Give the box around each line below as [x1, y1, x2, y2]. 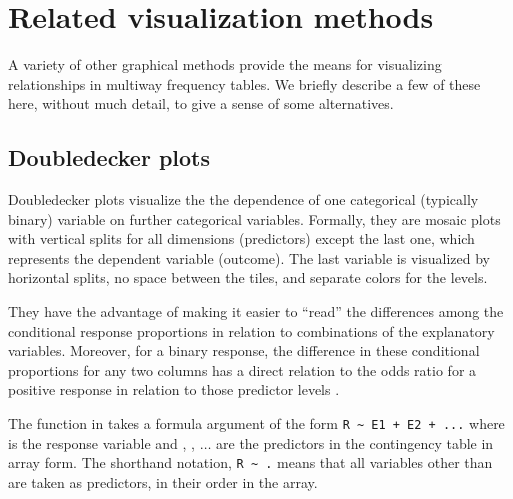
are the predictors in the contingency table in [216, 432, 494, 453]
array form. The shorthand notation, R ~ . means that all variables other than [8, 452, 493, 473]
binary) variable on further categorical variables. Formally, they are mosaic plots [8, 208, 501, 229]
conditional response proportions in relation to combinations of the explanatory [8, 320, 495, 341]
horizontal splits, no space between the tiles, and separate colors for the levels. [8, 267, 488, 288]
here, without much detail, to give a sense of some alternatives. [8, 93, 394, 114]
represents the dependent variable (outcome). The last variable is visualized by [8, 247, 490, 268]
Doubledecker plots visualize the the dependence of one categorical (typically [8, 189, 479, 210]
